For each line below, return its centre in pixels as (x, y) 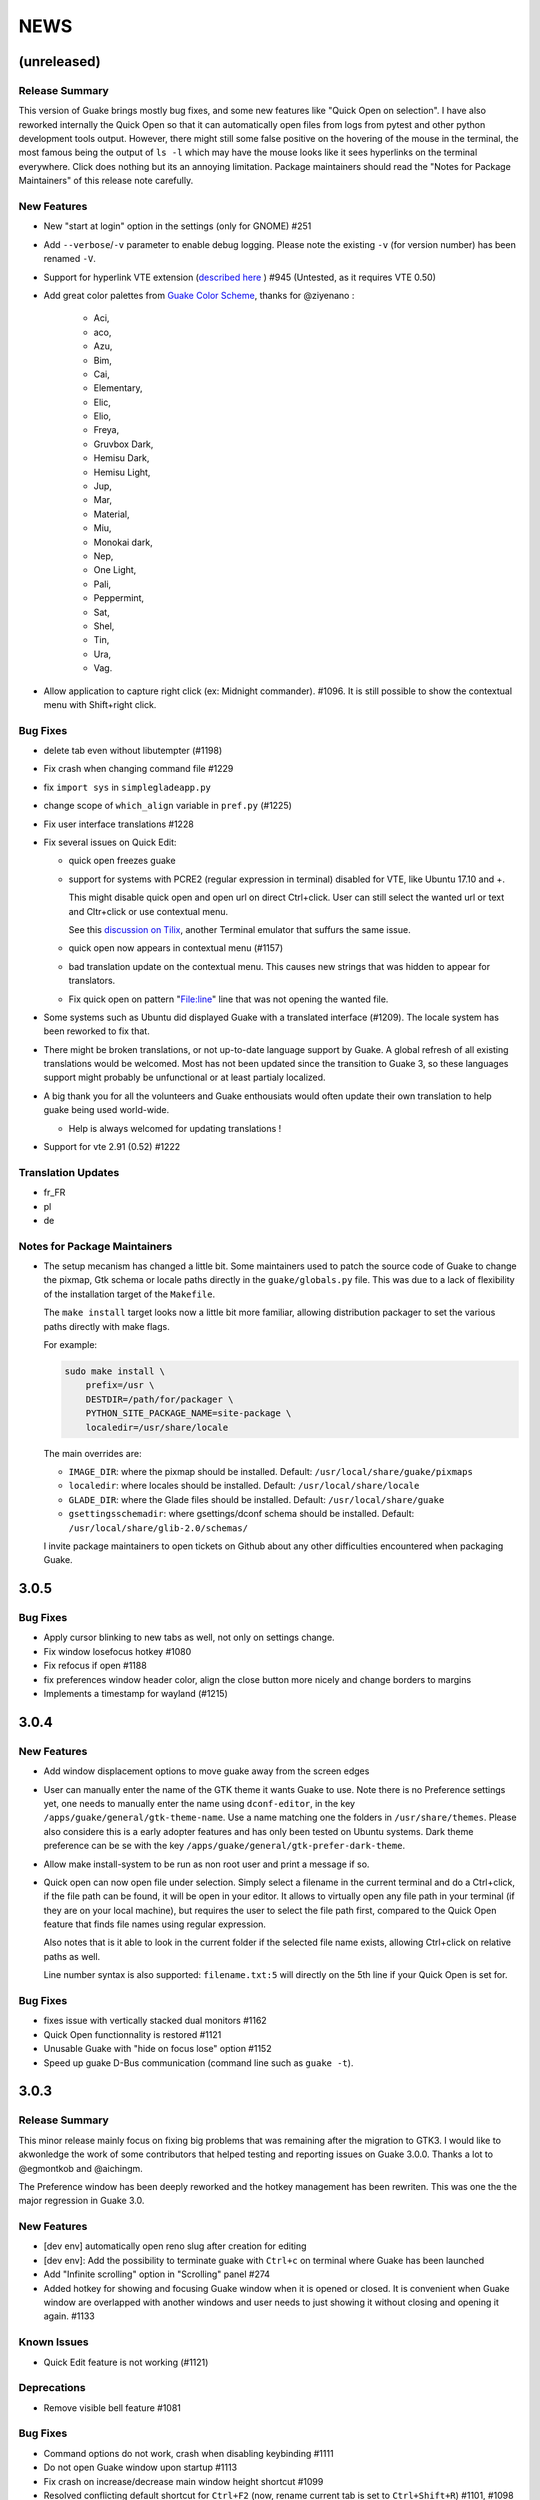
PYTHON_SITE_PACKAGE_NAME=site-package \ (188, 1413)
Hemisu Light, (122, 472)
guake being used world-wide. (106, 1110)
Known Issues (53, 2342)
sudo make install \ (114, 1371)
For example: (70, 1345)
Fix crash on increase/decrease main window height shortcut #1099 (183, 2481)
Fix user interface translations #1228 (118, 824)
